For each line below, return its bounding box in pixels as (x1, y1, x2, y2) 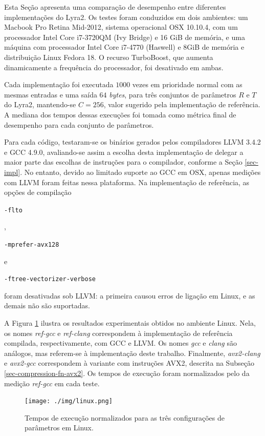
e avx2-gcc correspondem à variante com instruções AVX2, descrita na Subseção (4, 358, 254, 368)
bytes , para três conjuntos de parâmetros (109, 89, 236, 100)
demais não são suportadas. (4, 300, 90, 311)
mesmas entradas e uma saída (4, 89, 97, 100)
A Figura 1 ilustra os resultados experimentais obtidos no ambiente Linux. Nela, (4, 318, 256, 328)
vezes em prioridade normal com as (132, 79, 242, 90)
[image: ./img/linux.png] (25, 398, 113, 405)
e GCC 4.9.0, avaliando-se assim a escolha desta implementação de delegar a (4, 146, 244, 157)
